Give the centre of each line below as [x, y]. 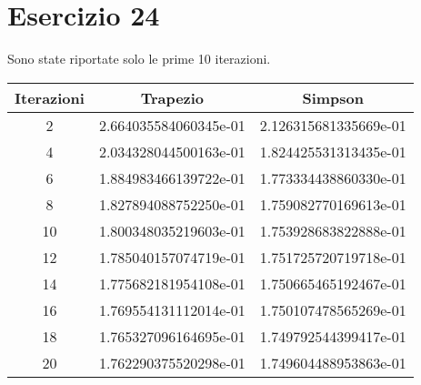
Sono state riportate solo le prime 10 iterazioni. [139, 59]
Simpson [333, 97]
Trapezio [172, 97]
